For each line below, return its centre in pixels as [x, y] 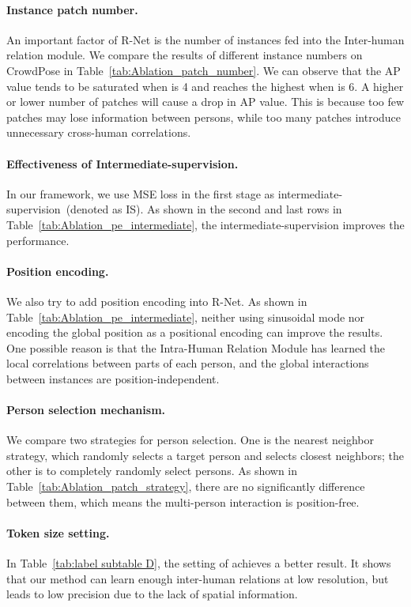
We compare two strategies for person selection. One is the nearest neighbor [190, 440]
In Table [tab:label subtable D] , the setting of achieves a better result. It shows [199, 563]
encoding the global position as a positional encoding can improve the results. [195, 332]
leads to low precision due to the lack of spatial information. [152, 594]
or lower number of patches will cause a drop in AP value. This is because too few [205, 102]
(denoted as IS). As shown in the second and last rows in [204, 209]
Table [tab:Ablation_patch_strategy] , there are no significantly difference [186, 486]
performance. [38, 240]
